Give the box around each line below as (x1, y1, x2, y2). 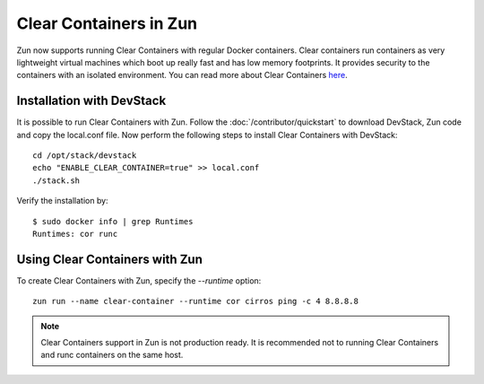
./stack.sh (32, 175, 81, 186)
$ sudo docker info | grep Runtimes (32, 216, 194, 226)
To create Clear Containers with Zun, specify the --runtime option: (16, 275, 262, 286)
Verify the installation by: (16, 196, 108, 206)
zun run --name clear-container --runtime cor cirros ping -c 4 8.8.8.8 (32, 296, 359, 307)
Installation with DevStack (16, 93, 167, 109)
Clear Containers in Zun (16, 13, 198, 33)
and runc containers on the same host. (40, 350, 184, 361)
